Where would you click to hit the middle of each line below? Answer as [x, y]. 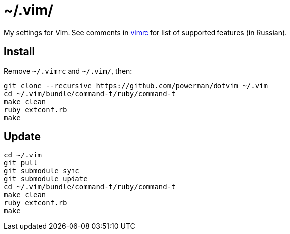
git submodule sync [42, 171]
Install [20, 52]
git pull [21, 163]
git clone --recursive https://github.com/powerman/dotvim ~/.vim [136, 86]
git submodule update [46, 179]
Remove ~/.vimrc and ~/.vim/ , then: [68, 71]
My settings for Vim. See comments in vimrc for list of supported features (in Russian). [145, 32]
